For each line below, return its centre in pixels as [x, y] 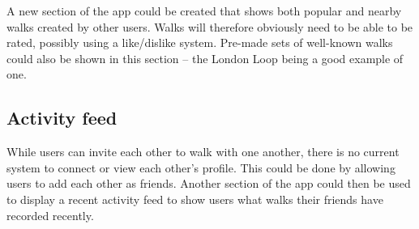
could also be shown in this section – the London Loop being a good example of [205, 58]
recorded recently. [50, 215]
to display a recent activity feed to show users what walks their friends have [195, 199]
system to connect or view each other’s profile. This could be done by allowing [201, 167]
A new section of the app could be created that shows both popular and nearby [204, 11]
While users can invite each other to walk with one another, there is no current [203, 152]
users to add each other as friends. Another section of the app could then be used [209, 183]
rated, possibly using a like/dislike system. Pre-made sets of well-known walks [200, 42]
